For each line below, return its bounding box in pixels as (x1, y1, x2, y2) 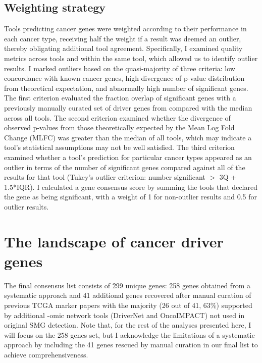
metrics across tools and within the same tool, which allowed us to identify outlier (4, 53, 258, 63)
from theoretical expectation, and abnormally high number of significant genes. (4, 82, 248, 93)
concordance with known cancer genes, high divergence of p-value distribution (4, 73, 245, 83)
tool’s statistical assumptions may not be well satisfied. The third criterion (4, 142, 235, 152)
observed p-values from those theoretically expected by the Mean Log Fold (4, 122, 235, 133)
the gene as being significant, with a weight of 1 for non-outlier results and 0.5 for (4, 191, 257, 202)
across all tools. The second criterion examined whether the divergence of (4, 112, 231, 123)
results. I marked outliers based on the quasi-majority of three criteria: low (4, 63, 235, 73)
